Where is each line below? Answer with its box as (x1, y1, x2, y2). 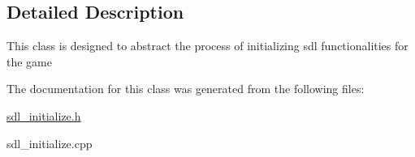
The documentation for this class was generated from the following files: (6, 80, 365, 97)
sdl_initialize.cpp (6, 134, 93, 151)
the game (6, 53, 52, 70)
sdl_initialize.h (6, 107, 81, 124)
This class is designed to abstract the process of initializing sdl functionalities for (6, 37, 409, 54)
